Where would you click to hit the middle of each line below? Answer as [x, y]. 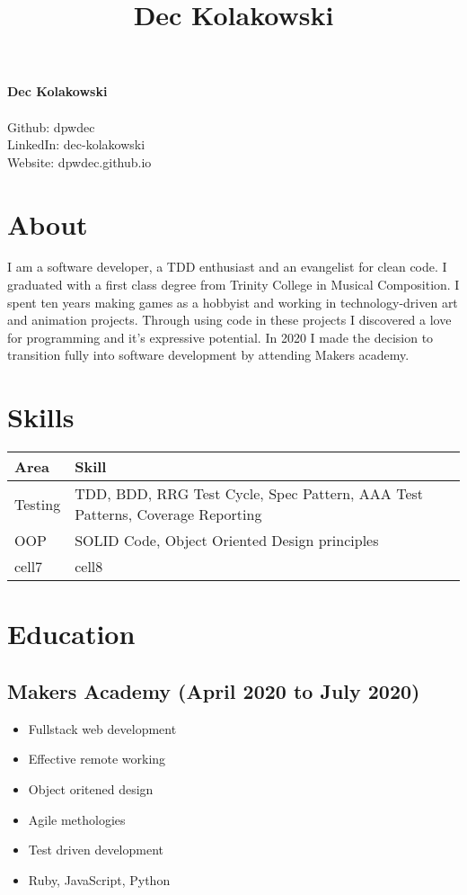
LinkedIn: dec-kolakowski [76, 144]
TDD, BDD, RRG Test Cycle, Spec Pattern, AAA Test [249, 494]
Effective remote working [97, 759]
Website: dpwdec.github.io [79, 161]
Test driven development [96, 850]
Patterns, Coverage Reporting [168, 515]
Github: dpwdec [51, 126]
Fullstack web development [102, 728]
